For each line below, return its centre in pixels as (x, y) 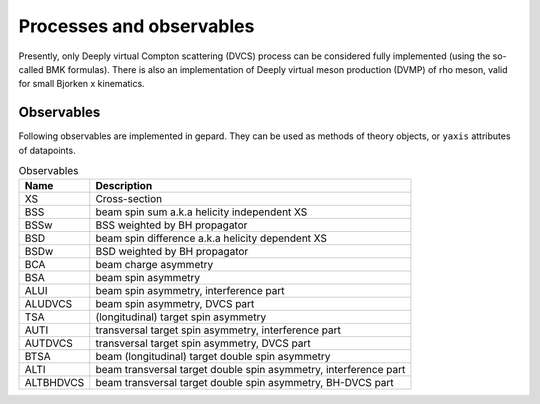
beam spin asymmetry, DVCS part (175, 304)
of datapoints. (47, 150)
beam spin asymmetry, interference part (190, 291)
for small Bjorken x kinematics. (81, 84)
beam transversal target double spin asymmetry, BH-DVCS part (244, 383)
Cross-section (129, 199)
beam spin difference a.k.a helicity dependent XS (211, 238)
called (31, 69)
